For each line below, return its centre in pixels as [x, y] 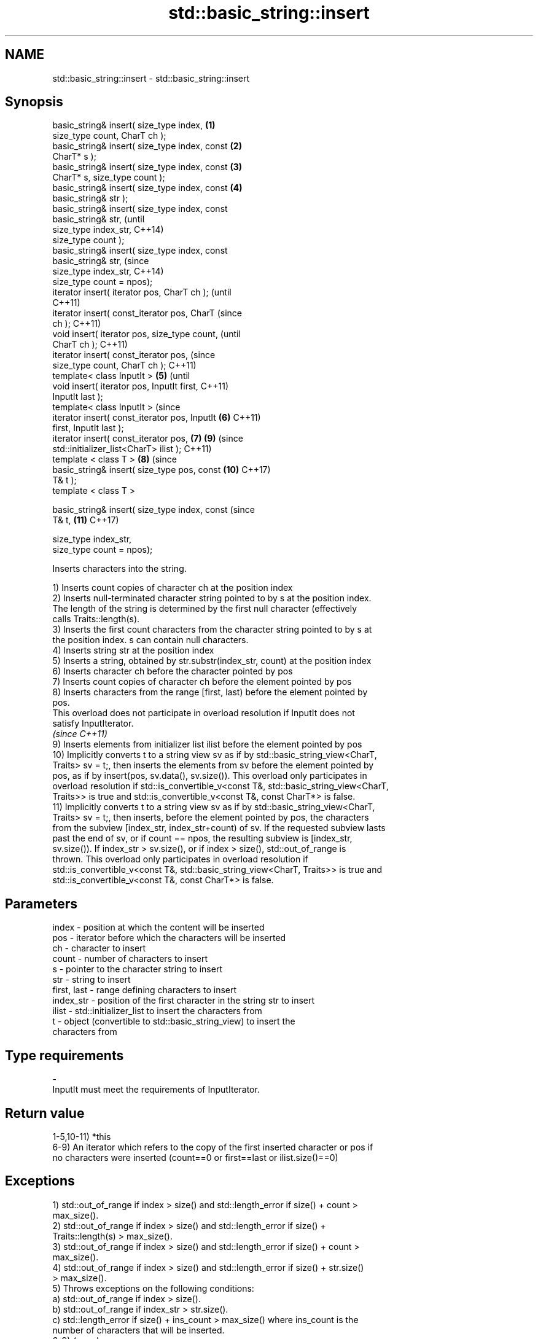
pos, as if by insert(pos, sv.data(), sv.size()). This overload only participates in [210, 776]
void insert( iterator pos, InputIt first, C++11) [141, 386]
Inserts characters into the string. [119, 569]
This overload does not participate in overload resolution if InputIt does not [204, 713]
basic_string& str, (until [99, 219]
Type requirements [64, 1055]
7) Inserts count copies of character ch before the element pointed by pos [202, 682]
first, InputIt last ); [88, 428]
